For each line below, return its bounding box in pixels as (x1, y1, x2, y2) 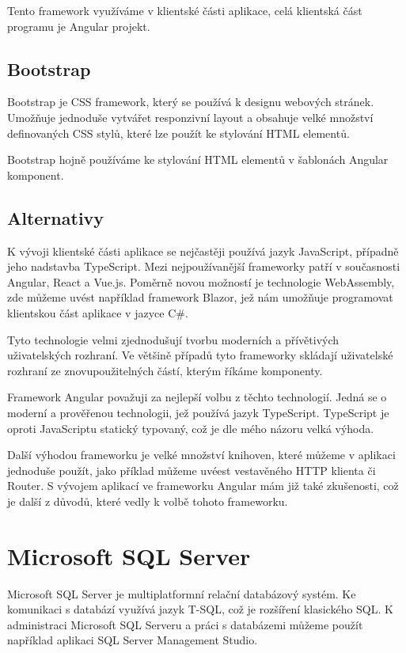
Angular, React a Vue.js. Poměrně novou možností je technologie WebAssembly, (7, 273, 395, 290)
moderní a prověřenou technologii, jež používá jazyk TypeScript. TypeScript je (7, 404, 389, 420)
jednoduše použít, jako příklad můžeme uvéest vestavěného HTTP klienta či (7, 461, 376, 478)
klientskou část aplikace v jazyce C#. (7, 304, 188, 321)
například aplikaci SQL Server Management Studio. (7, 632, 258, 648)
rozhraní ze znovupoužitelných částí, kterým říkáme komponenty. (7, 362, 323, 378)
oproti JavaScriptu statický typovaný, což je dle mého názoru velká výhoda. (7, 420, 374, 436)
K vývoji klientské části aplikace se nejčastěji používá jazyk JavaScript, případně (7, 242, 399, 259)
